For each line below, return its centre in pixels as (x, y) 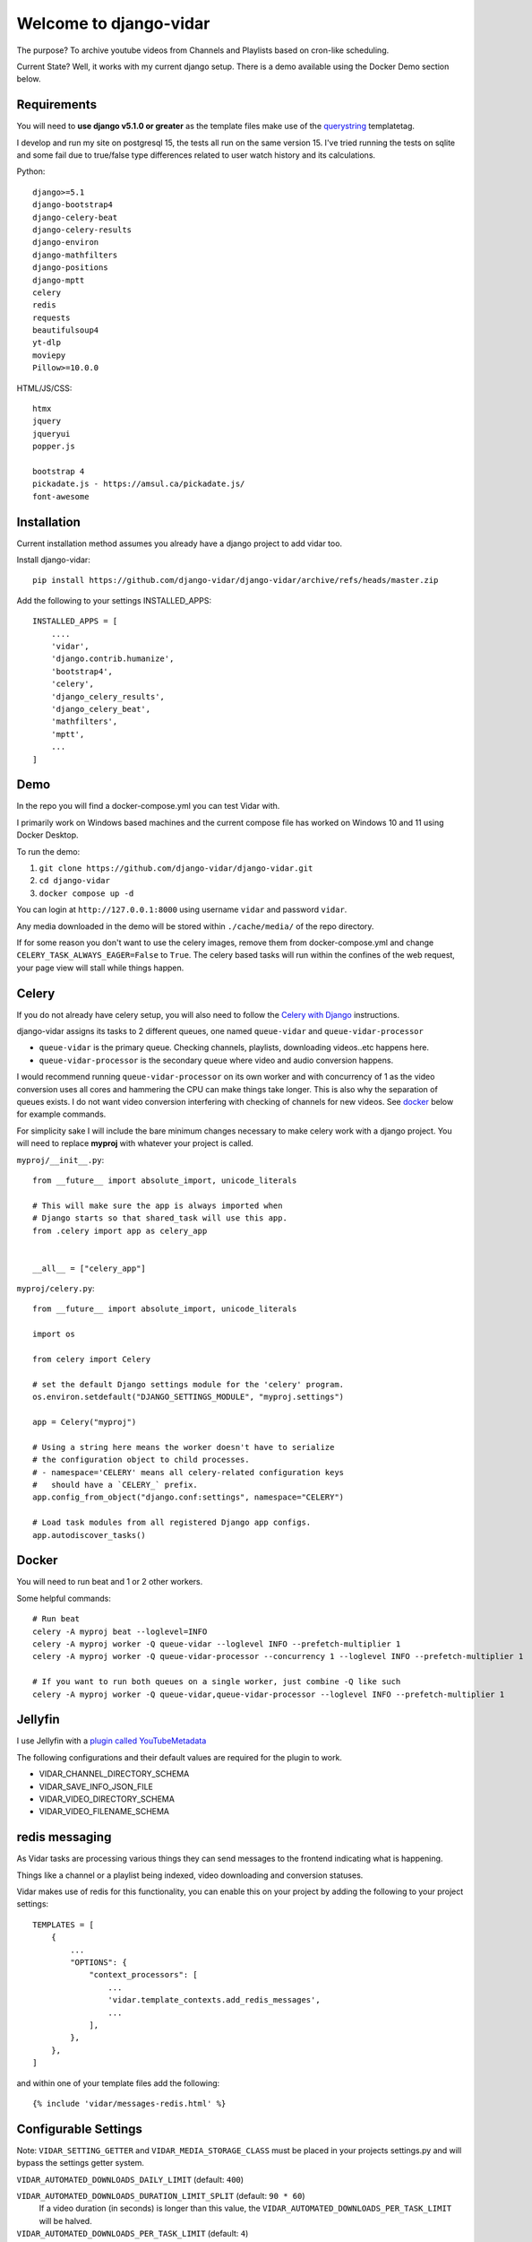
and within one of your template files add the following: (118, 2083)
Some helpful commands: (64, 1598)
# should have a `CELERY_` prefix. (116, 1485)
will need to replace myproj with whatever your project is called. (135, 1143)
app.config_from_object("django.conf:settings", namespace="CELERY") (189, 1497)
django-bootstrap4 (73, 205)
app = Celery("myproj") (85, 1422)
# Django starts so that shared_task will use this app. (160, 1218)
